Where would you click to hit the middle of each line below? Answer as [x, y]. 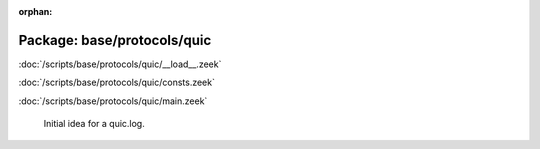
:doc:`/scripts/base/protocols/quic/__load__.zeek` [120, 64]
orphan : [35, 11]
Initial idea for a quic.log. [94, 124]
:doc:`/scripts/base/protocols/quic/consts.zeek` [116, 82]
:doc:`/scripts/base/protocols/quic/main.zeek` [113, 101]
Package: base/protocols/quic [115, 40]
